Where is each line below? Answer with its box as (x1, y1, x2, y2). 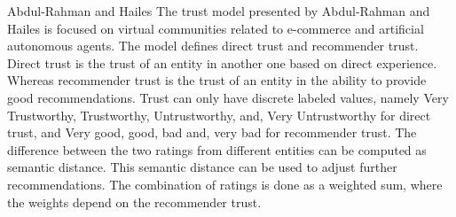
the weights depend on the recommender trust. (7, 192, 262, 211)
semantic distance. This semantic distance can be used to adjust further (7, 158, 397, 176)
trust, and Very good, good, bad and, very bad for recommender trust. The (7, 123, 417, 142)
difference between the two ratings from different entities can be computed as (7, 140, 427, 159)
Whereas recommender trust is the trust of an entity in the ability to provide (7, 71, 427, 89)
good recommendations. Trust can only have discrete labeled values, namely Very (7, 88, 449, 106)
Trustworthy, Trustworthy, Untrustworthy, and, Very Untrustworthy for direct (7, 105, 431, 124)
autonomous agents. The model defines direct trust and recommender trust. (7, 36, 419, 55)
